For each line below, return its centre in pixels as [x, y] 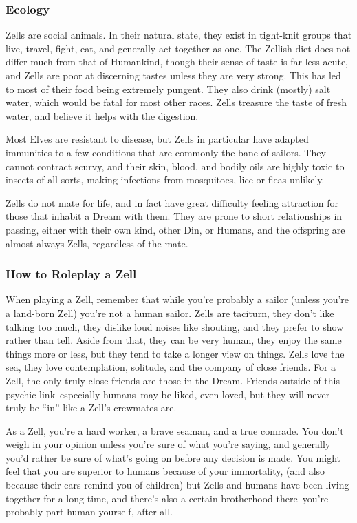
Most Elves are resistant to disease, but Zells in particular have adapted [157, 139]
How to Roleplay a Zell [71, 274]
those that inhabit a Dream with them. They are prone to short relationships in [174, 216]
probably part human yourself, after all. [89, 512]
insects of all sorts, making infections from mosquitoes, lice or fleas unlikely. [165, 180]
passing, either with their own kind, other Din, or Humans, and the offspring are [175, 229]
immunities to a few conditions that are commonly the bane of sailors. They [166, 152]
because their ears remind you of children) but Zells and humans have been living [177, 485]
